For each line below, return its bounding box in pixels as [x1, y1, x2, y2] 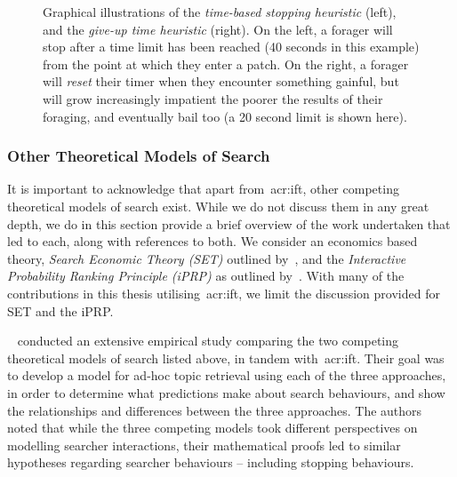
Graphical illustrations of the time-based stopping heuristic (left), [43, 3, 397, 20]
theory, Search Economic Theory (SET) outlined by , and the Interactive [7, 249, 406, 267]
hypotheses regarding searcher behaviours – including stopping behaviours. [7, 453, 414, 472]
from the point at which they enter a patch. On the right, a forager [43, 54, 409, 73]
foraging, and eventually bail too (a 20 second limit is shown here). [43, 107, 407, 125]
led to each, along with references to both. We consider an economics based [7, 232, 418, 250]
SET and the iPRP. [7, 301, 114, 320]
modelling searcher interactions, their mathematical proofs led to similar [7, 435, 401, 454]
